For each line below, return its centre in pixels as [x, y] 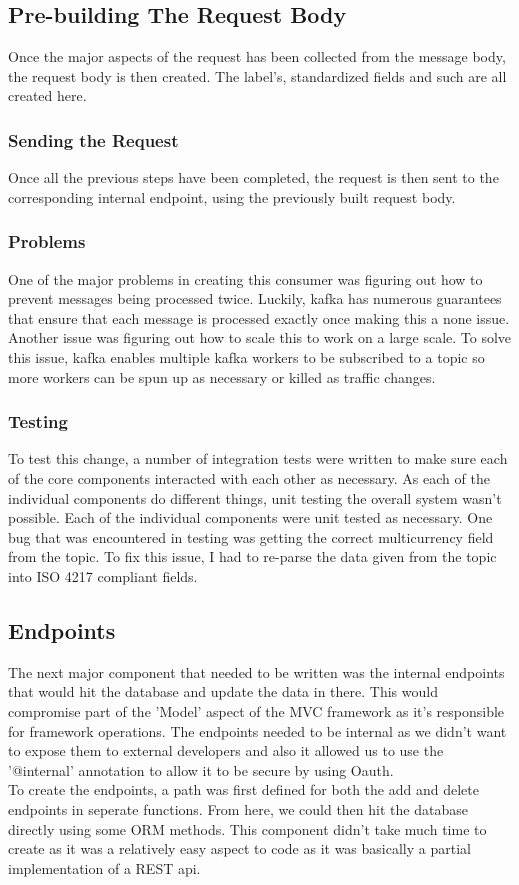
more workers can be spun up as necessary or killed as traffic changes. [222, 376]
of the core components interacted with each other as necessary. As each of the [249, 477]
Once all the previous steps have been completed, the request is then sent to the [253, 177]
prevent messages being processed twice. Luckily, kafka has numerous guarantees [255, 298]
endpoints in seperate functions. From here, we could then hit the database [238, 808]
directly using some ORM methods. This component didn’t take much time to [247, 828]
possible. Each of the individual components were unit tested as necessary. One [250, 517]
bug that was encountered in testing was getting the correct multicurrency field [251, 536]
